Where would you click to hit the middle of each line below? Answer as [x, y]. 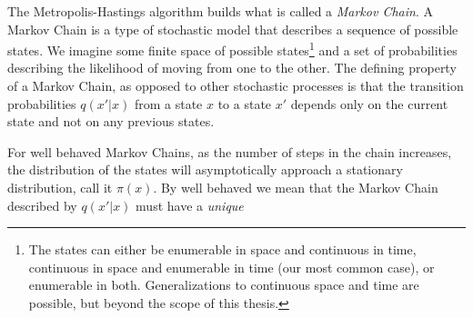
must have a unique [190, 205]
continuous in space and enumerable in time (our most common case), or [231, 267]
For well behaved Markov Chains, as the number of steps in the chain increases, [230, 151]
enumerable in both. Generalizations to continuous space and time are [224, 285]
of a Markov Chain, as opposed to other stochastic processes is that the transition [236, 86]
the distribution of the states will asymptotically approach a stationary [205, 169]
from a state [168, 103]
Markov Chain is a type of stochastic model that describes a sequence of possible [233, 29]
